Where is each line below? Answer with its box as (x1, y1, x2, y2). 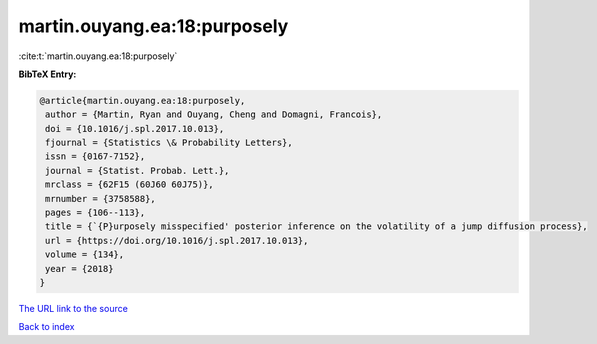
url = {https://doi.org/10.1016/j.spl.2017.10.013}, (45, 235, 309, 246)
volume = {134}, (45, 249, 125, 260)
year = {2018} (45, 263, 114, 274)
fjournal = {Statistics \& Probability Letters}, (45, 137, 294, 149)
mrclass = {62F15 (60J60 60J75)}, (45, 179, 214, 190)
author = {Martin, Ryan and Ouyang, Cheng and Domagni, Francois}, (45, 109, 383, 120)
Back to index (18, 321, 75, 333)
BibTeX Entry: (18, 68, 77, 80)
